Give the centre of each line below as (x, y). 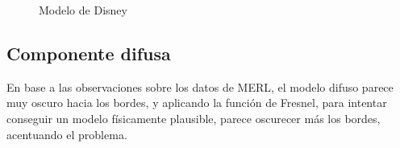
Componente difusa (89, 53)
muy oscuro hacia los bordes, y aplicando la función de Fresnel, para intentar (197, 103)
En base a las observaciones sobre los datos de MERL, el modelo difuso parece (200, 86)
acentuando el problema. (67, 134)
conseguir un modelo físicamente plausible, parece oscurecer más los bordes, (194, 118)
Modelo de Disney (83, 10)
